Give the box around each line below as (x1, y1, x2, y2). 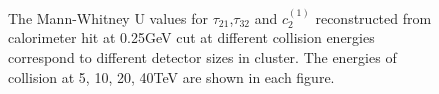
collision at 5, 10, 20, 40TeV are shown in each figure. (8, 66, 335, 87)
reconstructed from (315, 7, 432, 28)
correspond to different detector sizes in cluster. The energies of (8, 47, 397, 67)
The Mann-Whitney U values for (8, 7, 209, 28)
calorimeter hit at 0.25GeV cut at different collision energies (8, 27, 375, 48)
